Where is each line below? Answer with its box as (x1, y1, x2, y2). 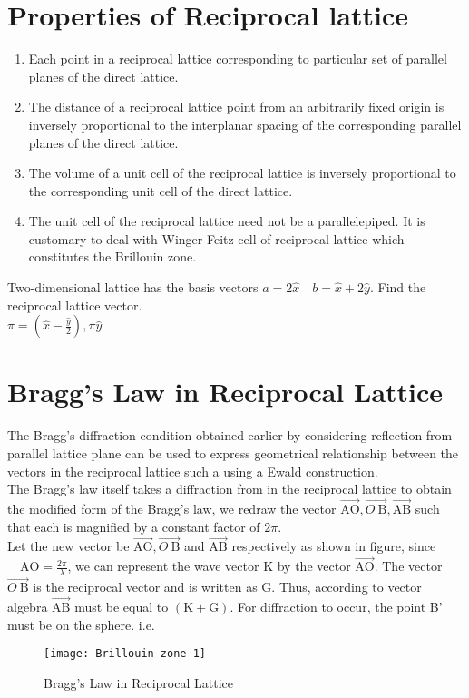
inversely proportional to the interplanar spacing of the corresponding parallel (28, 114, 462, 133)
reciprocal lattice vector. (7, 295, 142, 314)
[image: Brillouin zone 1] (44, 647, 206, 661)
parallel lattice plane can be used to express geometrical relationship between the (7, 443, 459, 462)
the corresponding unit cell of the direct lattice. (28, 181, 293, 200)
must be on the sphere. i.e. (7, 614, 155, 634)
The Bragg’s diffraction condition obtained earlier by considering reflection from (7, 426, 453, 445)
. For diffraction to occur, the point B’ (230, 597, 443, 616)
